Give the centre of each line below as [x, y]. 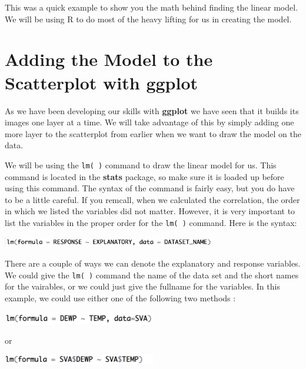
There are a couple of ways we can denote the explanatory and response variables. [153, 263]
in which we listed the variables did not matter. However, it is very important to [150, 211]
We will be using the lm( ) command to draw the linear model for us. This [141, 164]
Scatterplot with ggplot [102, 82]
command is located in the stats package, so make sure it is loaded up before [144, 176]
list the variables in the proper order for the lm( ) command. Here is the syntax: [151, 222]
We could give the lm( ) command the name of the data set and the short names [152, 275]
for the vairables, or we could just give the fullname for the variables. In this [142, 286]
